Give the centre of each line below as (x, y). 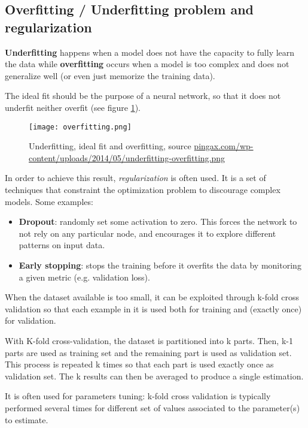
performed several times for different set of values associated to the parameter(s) (153, 407)
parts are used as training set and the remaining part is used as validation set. (148, 352)
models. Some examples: (49, 201)
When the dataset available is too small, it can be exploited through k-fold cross (152, 297)
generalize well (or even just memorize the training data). (110, 75)
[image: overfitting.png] (80, 127)
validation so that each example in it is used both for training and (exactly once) (153, 308)
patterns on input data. (62, 245)
